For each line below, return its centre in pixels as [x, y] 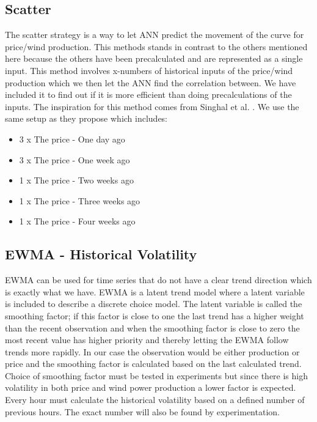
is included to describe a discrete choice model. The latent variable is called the [154, 304]
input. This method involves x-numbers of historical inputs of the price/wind [149, 70]
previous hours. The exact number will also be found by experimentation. [142, 411]
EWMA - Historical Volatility [101, 254]
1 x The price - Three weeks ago [80, 200]
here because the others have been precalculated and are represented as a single [154, 58]
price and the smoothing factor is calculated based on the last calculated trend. [153, 364]
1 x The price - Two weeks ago [76, 180]
